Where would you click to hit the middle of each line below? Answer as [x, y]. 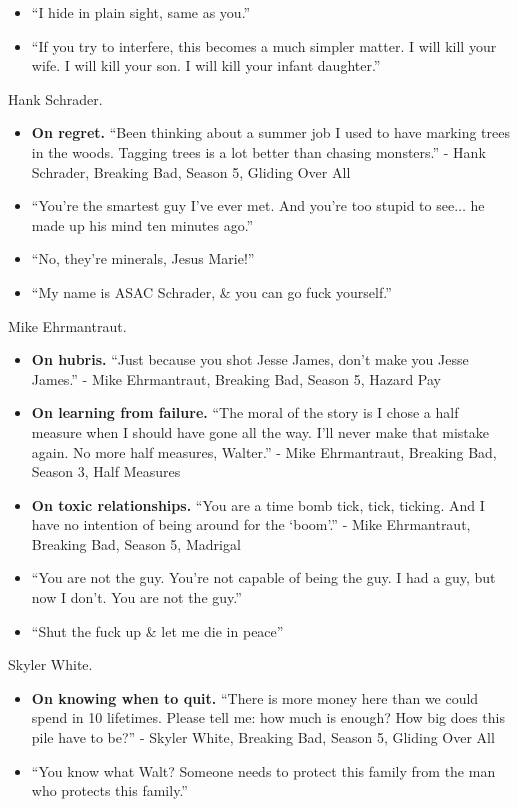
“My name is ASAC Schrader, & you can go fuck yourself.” [211, 291]
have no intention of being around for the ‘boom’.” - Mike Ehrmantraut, [251, 524]
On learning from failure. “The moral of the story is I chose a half [245, 412]
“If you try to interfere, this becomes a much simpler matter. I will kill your [264, 45]
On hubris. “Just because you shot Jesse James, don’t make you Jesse [250, 359]
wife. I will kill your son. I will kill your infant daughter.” [206, 65]
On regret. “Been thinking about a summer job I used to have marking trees [270, 132]
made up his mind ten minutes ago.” [142, 224]
